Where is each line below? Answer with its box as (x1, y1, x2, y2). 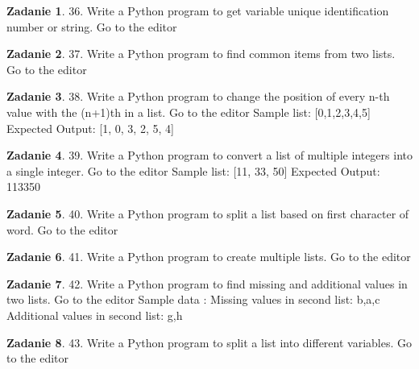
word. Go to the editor (6, 221, 118, 238)
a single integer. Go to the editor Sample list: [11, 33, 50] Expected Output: (6, 162, 380, 179)
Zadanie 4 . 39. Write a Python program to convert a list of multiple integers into (6, 147, 413, 164)
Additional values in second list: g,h (6, 306, 183, 323)
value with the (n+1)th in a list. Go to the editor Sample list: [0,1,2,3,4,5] (6, 103, 371, 120)
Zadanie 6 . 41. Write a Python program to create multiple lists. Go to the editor (6, 248, 411, 265)
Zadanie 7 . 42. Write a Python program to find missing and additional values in (6, 275, 408, 292)
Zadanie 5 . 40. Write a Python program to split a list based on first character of (6, 205, 409, 222)
